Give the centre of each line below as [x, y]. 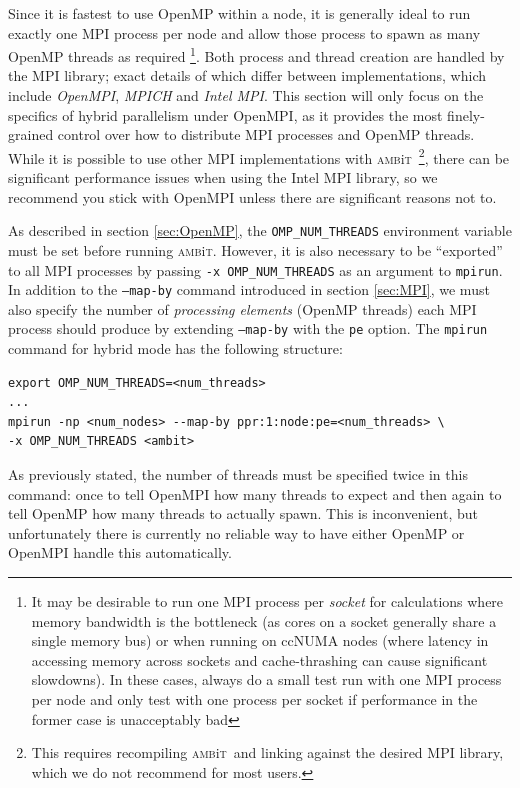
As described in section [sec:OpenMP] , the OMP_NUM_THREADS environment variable [260, 230]
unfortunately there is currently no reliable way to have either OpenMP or [236, 532]
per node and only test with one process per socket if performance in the [254, 698]
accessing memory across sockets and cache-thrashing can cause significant [259, 659]
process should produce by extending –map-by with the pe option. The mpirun [248, 328]
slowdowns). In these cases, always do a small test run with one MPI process [266, 679]
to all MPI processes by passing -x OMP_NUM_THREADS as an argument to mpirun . [255, 269]
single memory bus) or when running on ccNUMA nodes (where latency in [260, 640]
